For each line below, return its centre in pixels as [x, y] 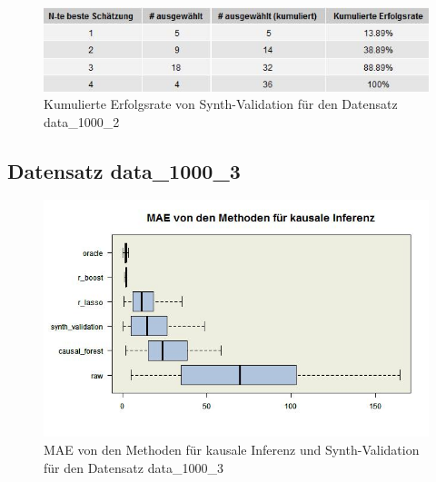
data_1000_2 [82, 121]
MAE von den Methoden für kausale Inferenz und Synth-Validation [232, 449]
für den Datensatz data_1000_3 [134, 467]
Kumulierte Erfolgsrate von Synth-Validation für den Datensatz [221, 104]
